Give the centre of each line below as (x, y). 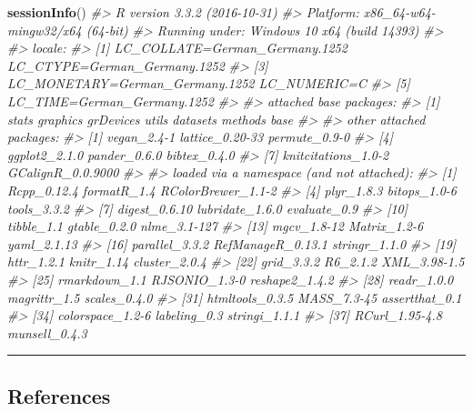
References (59, 395)
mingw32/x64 (45, 30)
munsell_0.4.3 (47, 332)
